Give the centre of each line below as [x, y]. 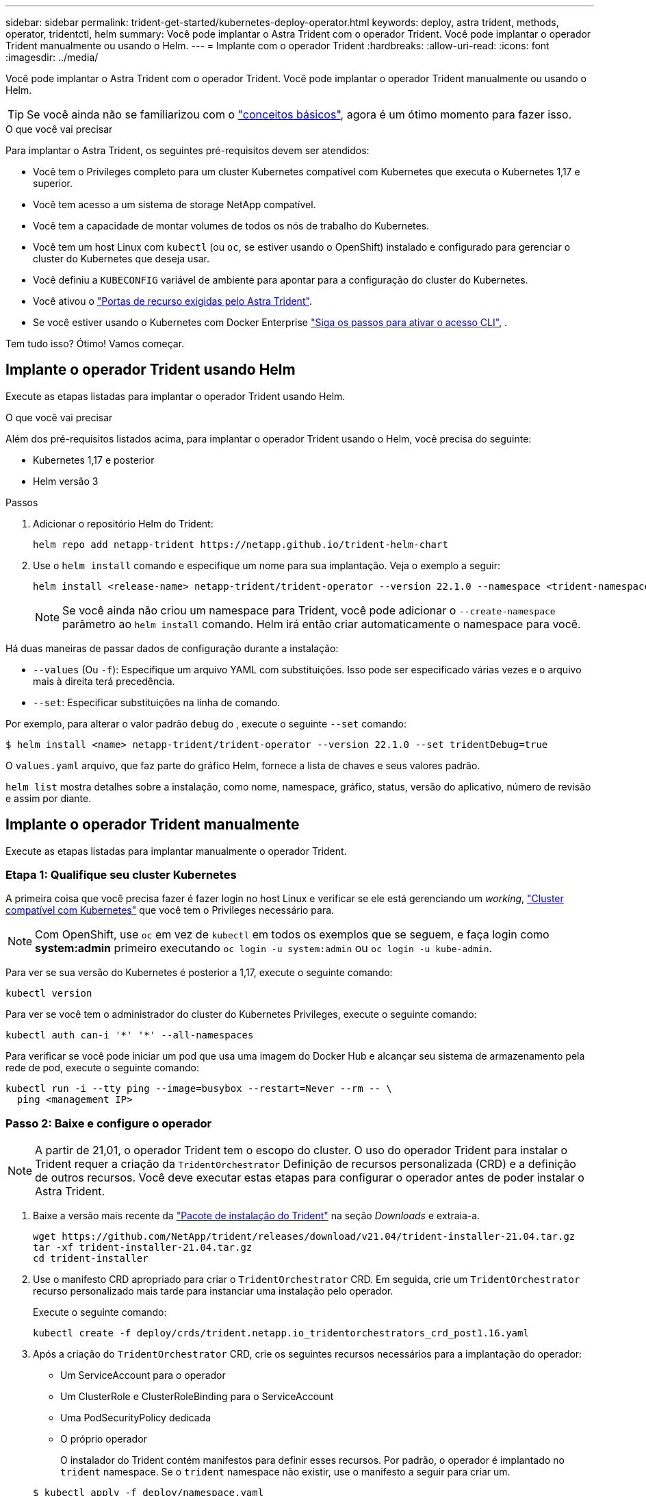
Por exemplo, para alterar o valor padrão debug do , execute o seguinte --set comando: [206, 723]
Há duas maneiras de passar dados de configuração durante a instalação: [172, 648]
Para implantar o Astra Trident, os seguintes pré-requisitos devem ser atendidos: [188, 150]
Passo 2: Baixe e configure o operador [109, 1123]
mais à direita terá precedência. [104, 681]
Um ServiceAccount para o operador [143, 1375]
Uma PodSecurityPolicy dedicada [136, 1418]
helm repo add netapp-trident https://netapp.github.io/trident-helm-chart [241, 544]
